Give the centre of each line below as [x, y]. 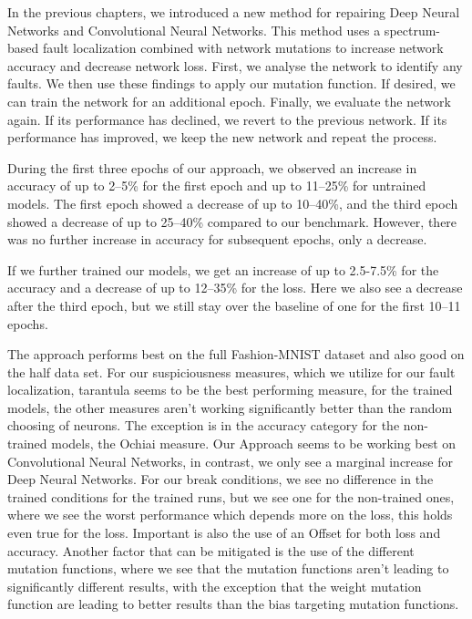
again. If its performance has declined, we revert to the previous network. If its [227, 119]
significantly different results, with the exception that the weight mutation [215, 586]
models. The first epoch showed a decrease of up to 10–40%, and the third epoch [233, 203]
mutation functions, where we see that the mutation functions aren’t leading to [228, 568]
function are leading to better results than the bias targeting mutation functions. [233, 604]
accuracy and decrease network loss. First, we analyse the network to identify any [235, 65]
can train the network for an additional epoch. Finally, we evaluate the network [229, 101]
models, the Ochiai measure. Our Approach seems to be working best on [254, 444]
